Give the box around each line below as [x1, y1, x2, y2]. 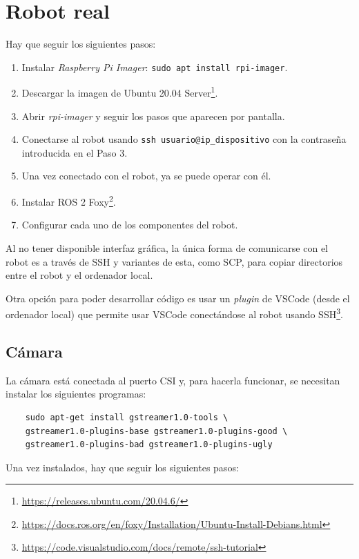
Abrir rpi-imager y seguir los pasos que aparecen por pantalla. [21, 108, 285, 123]
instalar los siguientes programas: [6, 386, 146, 401]
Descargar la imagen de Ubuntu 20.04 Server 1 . [21, 84, 218, 100]
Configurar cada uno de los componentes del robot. [21, 217, 238, 232]
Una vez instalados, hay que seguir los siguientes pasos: [6, 460, 239, 474]
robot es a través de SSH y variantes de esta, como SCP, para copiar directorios [6, 254, 343, 268]
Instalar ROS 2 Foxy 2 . [21, 193, 116, 208]
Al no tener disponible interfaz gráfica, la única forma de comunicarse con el [6, 240, 329, 255]
